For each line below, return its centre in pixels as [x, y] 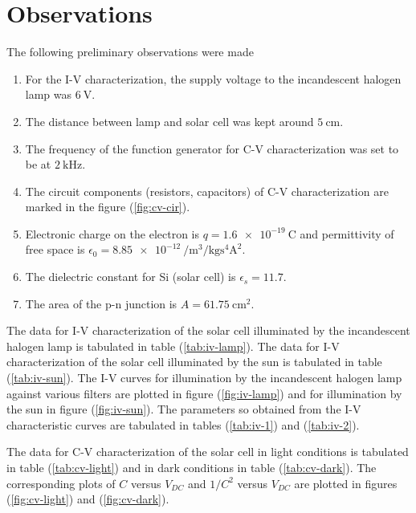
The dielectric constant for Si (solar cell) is [131, 277]
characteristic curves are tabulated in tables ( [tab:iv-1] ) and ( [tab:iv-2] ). [183, 424]
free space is [55, 249]
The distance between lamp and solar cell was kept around [169, 121]
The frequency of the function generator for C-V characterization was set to [212, 148]
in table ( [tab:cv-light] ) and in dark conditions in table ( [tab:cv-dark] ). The [192, 467]
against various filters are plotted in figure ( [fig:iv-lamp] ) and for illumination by [204, 393]
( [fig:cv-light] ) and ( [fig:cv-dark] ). [88, 499]
